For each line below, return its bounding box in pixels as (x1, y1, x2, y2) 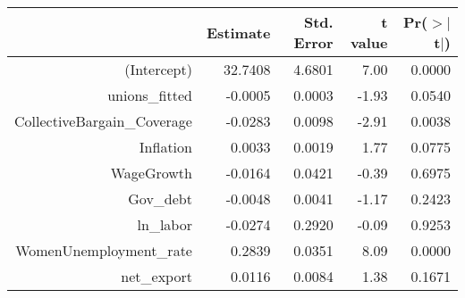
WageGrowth (110, 162, 192, 183)
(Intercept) (124, 59, 192, 79)
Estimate (206, 21, 271, 43)
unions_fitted (107, 85, 192, 105)
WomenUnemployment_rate (15, 240, 192, 261)
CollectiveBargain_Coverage (14, 111, 192, 131)
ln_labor (137, 214, 192, 235)
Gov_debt (128, 188, 192, 209)
